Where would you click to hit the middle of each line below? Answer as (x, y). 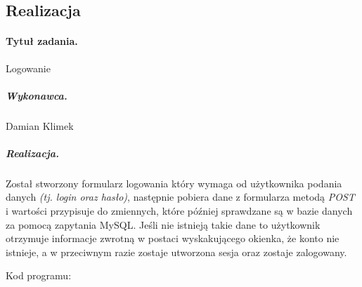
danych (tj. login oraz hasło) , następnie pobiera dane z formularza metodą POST (180, 197)
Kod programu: (39, 275)
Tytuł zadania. (42, 41)
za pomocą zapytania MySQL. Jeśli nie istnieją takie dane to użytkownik (163, 224)
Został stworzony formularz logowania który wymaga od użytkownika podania (174, 183)
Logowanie (28, 68)
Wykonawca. (37, 95)
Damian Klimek (40, 125)
